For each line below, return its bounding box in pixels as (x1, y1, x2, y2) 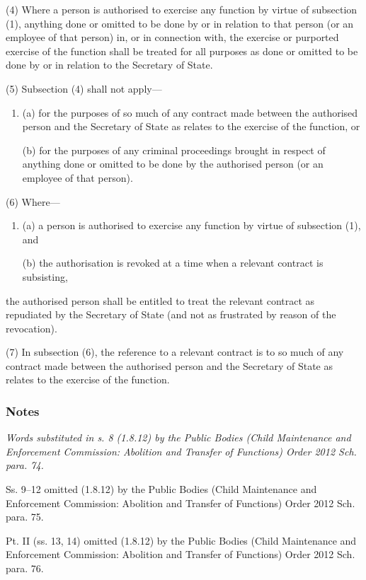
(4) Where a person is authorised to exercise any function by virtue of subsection (6, 2, 358, 16)
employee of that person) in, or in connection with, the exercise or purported (6, 30, 339, 45)
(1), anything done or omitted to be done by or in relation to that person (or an (6, 16, 354, 30)
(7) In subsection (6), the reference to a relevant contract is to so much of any (6, 344, 344, 359)
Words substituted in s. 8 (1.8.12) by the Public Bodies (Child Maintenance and (6, 430, 351, 445)
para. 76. (6, 561, 44, 576)
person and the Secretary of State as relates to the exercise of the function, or (22, 119, 360, 134)
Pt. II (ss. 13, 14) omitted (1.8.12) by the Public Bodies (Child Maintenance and (6, 533, 357, 547)
